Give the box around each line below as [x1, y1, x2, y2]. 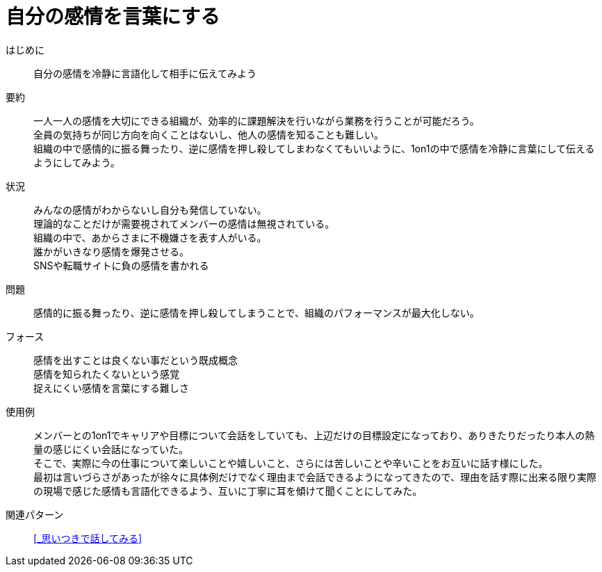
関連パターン [6, 508, 64, 521]
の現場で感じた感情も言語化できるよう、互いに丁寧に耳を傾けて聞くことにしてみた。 [33, 484, 423, 497]
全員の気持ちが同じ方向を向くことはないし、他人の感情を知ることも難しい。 [33, 128, 384, 141]
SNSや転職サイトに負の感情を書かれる [33, 259, 209, 271]
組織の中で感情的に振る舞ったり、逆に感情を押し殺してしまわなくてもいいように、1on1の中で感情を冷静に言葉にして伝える [33, 142, 595, 154]
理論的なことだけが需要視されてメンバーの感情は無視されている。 [33, 217, 335, 230]
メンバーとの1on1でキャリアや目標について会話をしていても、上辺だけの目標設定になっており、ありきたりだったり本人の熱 [33, 429, 595, 441]
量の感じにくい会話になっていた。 [33, 443, 189, 455]
